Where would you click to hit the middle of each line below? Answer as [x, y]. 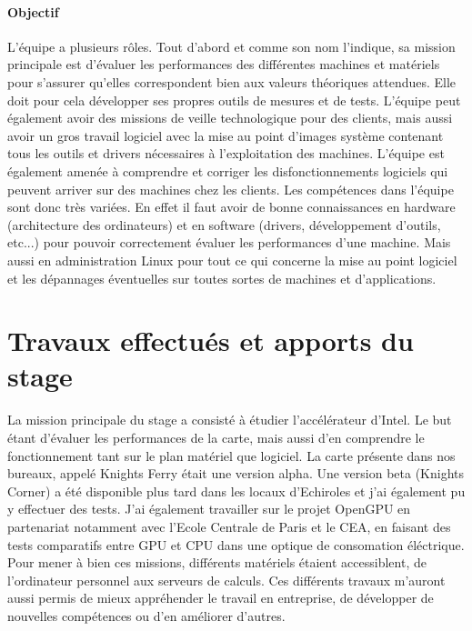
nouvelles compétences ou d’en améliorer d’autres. [146, 615]
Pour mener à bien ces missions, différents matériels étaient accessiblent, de [217, 562]
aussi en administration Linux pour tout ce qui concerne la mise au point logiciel [232, 260]
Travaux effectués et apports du [211, 341]
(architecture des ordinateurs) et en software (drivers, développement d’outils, [224, 224]
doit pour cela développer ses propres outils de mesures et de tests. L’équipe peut [234, 100]
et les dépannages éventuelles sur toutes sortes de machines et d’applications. [222, 278]
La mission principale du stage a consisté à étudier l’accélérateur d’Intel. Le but [230, 420]
